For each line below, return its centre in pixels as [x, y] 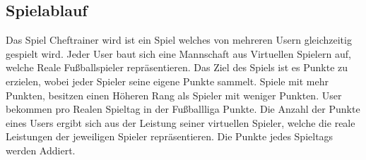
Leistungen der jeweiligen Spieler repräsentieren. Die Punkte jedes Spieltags [170, 136]
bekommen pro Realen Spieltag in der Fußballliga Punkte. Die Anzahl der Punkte [183, 109]
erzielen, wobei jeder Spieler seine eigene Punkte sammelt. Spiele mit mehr [167, 81]
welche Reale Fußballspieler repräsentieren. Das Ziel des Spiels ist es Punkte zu [177, 67]
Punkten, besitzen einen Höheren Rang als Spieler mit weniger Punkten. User [174, 95]
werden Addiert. [41, 150]
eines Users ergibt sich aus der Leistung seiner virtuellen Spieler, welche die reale [181, 122]
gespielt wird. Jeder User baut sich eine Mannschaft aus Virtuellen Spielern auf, [178, 53]
